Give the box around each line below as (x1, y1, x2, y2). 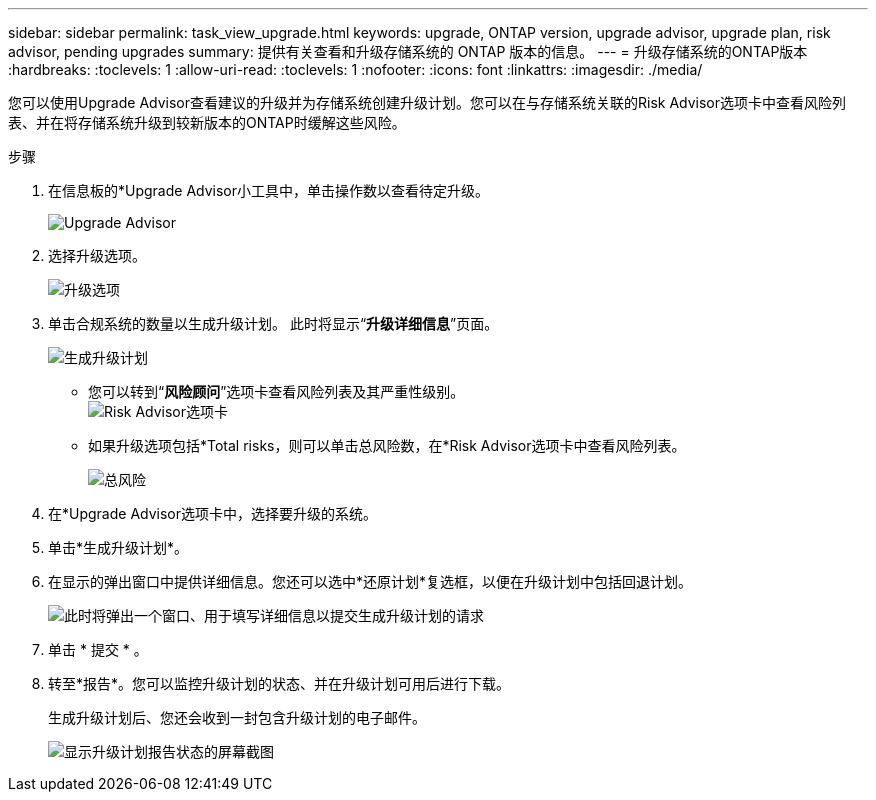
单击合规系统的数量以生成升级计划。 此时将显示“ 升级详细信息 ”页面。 (48, 315, 499, 332)
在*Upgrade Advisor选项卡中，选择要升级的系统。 (48, 505, 378, 522)
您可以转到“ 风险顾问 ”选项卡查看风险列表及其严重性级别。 (88, 383, 465, 400)
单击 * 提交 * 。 (48, 641, 148, 658)
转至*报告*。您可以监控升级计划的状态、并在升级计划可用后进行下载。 (48, 675, 511, 692)
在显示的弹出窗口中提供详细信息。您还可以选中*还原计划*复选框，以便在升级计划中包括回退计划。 (48, 573, 693, 590)
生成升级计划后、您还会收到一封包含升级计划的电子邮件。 (48, 709, 426, 726)
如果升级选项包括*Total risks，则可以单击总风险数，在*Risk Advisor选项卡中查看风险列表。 (88, 437, 686, 454)
